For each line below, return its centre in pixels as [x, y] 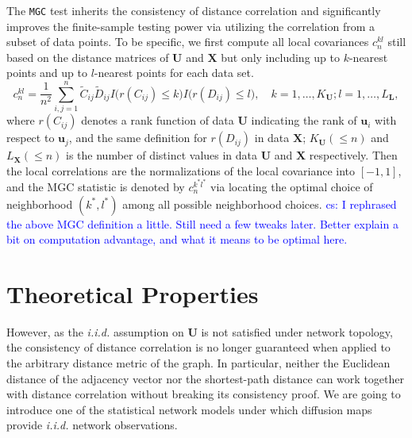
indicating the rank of [304, 120]
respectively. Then [353, 155]
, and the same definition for [138, 138]
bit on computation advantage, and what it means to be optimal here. [177, 239]
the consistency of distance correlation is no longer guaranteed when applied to [198, 347]
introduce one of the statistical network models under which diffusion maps [189, 409]
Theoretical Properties [133, 293]
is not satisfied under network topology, [297, 331]
